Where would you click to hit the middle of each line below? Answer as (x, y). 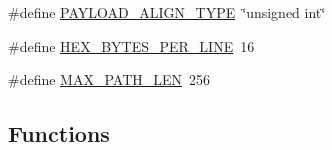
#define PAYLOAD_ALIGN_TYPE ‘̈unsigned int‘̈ (167, 12)
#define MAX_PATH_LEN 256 (109, 79)
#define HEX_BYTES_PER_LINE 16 (131, 45)
